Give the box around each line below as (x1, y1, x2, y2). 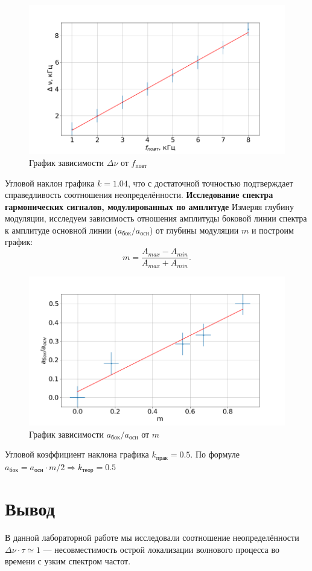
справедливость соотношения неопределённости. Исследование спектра (5, 188, 273, 201)
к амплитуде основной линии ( (5, 223, 118, 236)
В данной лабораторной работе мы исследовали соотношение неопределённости (5, 531, 299, 544)
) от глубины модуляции (149, 223, 239, 236)
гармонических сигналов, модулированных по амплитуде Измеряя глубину (5, 200, 294, 212)
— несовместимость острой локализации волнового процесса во (43, 543, 279, 555)
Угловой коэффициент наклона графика (5, 448, 149, 461)
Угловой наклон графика (5, 176, 95, 189)
